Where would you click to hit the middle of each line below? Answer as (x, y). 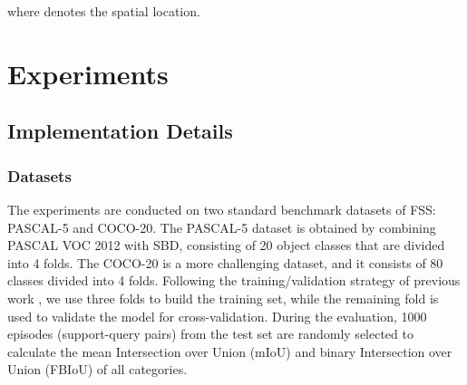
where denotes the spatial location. (104, 11)
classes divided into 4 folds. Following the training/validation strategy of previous (234, 280)
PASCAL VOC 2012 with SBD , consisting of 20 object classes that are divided (226, 245)
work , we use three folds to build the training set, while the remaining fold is (223, 298)
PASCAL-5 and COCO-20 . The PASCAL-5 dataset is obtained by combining (222, 227)
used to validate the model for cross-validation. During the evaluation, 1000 (217, 316)
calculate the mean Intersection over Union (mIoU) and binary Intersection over (230, 351)
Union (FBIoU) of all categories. (97, 369)
